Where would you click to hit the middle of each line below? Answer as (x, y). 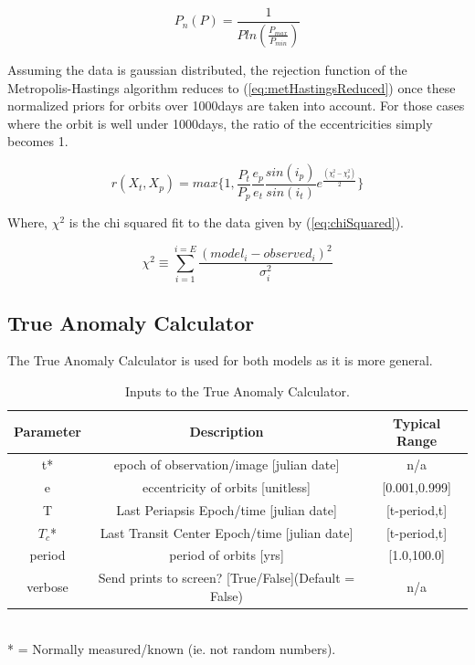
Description (227, 432)
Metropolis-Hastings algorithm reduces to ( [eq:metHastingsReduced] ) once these (232, 87)
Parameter (47, 432)
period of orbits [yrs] (227, 555)
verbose (47, 587)
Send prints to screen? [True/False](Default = (227, 578)
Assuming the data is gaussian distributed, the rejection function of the (207, 69)
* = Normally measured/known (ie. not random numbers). (172, 648)
